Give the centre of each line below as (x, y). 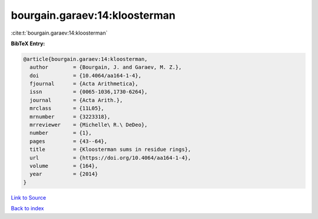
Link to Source (29, 197)
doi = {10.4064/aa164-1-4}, (85, 75)
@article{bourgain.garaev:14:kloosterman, (85, 59)
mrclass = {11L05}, (67, 108)
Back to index (27, 208)
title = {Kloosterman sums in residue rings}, (110, 149)
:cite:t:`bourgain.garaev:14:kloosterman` (59, 33)
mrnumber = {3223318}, (70, 117)
